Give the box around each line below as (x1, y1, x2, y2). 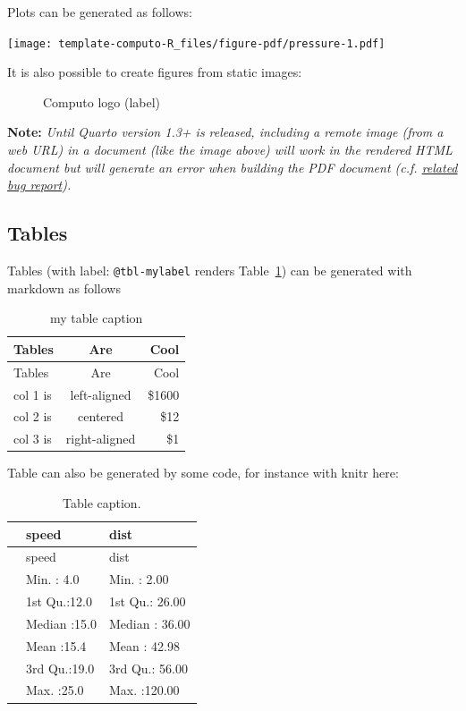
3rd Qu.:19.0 (26, 658, 95, 677)
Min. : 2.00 (108, 570, 169, 588)
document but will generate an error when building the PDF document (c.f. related (7, 157, 458, 176)
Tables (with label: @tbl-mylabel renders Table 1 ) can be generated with (7, 261, 412, 280)
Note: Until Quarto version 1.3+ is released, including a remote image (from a (7, 123, 444, 141)
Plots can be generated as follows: (7, 3, 192, 21)
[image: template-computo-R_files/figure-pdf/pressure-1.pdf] (7, 37, 386, 50)
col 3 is (13, 429, 52, 448)
